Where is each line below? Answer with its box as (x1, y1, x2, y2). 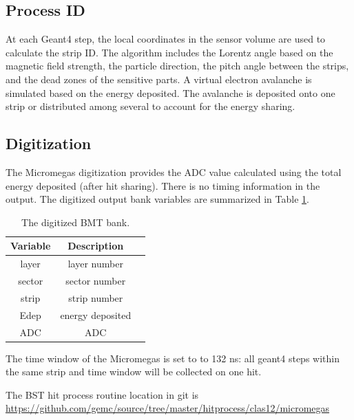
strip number (68, 290, 123, 305)
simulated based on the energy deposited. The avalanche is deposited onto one (6, 85, 335, 100)
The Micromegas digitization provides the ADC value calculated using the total (6, 164, 342, 179)
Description (67, 239, 124, 253)
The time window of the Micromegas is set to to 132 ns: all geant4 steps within (6, 351, 340, 365)
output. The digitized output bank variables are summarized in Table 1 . (6, 192, 309, 206)
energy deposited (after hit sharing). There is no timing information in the (6, 178, 320, 192)
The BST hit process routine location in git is (6, 387, 199, 401)
